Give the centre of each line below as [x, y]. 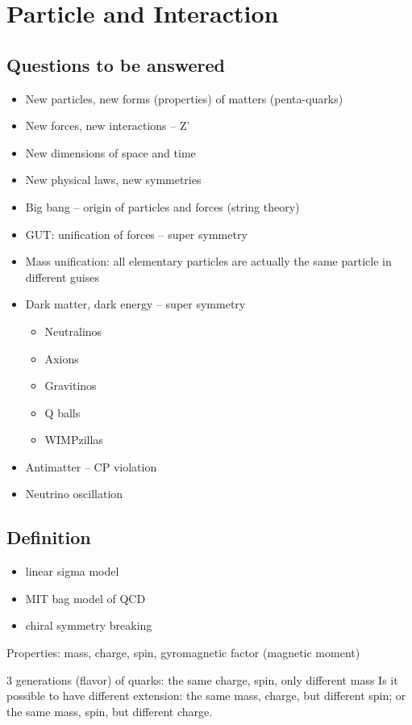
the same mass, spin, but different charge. [110, 711]
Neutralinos [73, 331]
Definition [49, 537]
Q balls [62, 412]
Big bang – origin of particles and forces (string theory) [162, 206]
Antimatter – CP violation [91, 466]
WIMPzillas [74, 440]
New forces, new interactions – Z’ [108, 126]
